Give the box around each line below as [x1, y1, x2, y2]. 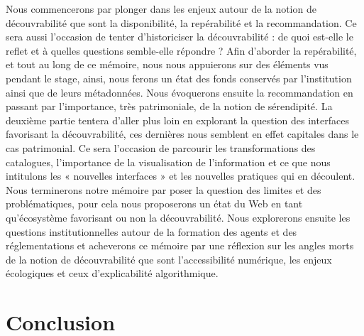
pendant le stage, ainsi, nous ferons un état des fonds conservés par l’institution [6, 70, 352, 85]
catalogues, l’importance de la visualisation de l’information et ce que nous [6, 154, 331, 169]
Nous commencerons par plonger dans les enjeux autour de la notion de [6, 1, 316, 16]
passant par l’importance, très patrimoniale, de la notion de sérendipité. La [6, 99, 333, 114]
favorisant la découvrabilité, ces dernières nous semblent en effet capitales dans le [6, 126, 359, 141]
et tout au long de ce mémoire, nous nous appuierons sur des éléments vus [6, 57, 329, 72]
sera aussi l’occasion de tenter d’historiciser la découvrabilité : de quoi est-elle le [6, 29, 353, 44]
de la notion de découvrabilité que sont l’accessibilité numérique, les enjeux [6, 251, 332, 266]
